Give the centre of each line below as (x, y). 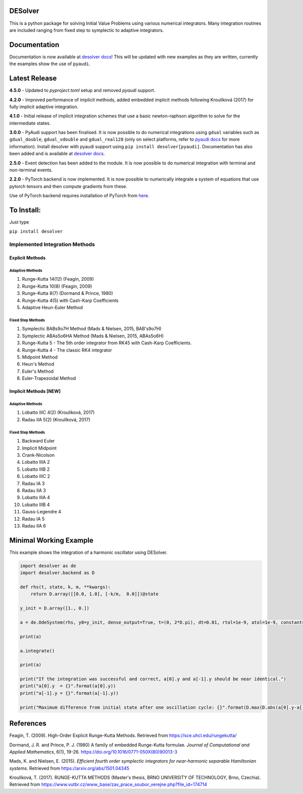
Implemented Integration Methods (52, 244)
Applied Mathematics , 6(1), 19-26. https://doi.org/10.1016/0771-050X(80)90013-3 (93, 752)
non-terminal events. (31, 170)
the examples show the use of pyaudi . (50, 64)
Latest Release (33, 78)
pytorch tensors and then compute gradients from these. (68, 186)
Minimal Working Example (51, 540)
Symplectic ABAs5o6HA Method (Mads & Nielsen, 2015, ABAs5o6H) (93, 336)
